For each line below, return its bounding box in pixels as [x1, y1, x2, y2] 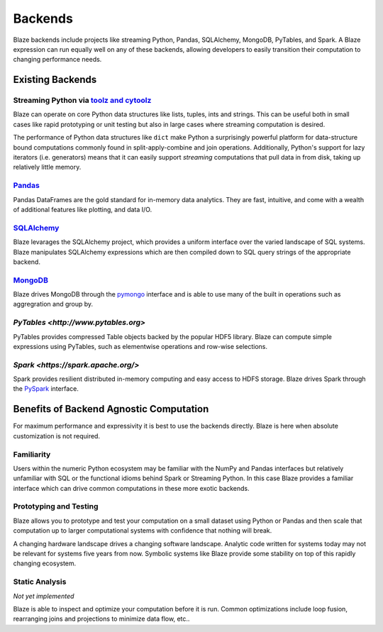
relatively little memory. [13, 163, 82, 172]
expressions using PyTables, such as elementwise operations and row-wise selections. [13, 342, 268, 350]
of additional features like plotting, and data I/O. [13, 205, 152, 214]
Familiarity [13, 449, 51, 459]
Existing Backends [13, 74, 97, 86]
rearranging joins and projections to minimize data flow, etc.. [13, 614, 190, 623]
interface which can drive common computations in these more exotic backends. [13, 484, 250, 492]
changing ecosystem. [13, 559, 77, 567]
